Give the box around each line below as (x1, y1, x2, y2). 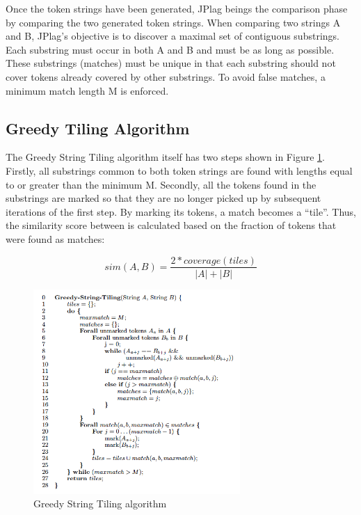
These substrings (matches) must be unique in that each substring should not (6, 56, 336, 70)
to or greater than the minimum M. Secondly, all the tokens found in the (6, 177, 316, 191)
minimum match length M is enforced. (6, 83, 169, 97)
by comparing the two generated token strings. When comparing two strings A (6, 15, 341, 29)
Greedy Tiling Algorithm (6, 117, 190, 138)
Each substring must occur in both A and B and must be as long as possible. (6, 42, 335, 56)
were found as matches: (6, 231, 105, 246)
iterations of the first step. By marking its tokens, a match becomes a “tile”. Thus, (6, 204, 357, 219)
